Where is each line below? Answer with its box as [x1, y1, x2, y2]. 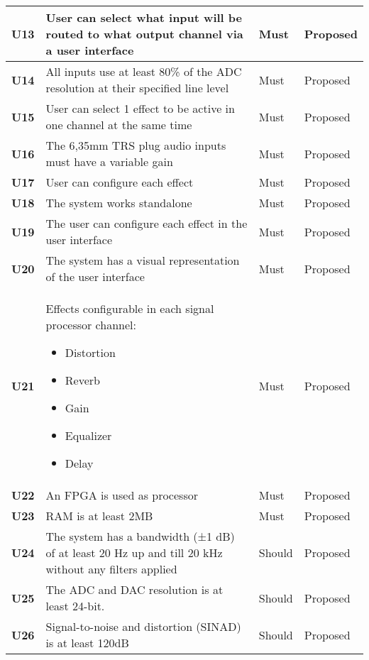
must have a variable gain [45, 153, 173, 170]
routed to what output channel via [45, 26, 243, 42]
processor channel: [45, 317, 136, 333]
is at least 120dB [45, 634, 129, 651]
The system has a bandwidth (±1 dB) [45, 528, 235, 544]
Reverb [65, 372, 100, 388]
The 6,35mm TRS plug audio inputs [45, 137, 226, 153]
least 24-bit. [45, 598, 105, 614]
